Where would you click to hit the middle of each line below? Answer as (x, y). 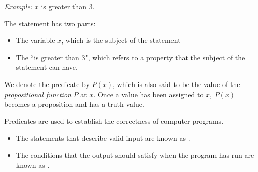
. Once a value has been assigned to (148, 94)
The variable (35, 40)
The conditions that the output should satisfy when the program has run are (135, 155)
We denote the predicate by (47, 84)
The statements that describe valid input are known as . (103, 138)
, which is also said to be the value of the (176, 84)
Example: (18, 6)
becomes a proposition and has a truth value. (74, 104)
